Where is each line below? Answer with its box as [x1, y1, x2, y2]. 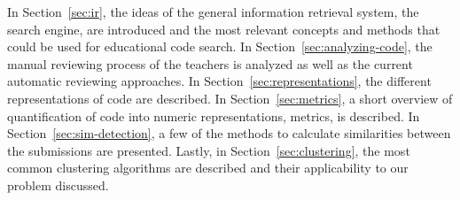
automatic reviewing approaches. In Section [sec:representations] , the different [7, 72, 432, 90]
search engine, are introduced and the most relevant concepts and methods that [7, 19, 441, 38]
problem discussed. [7, 175, 109, 194]
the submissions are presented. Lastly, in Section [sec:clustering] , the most [7, 141, 410, 159]
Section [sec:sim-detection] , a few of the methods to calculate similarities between [7, 124, 451, 142]
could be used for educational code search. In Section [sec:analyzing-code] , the [7, 37, 433, 56]
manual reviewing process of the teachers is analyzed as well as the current [7, 54, 413, 73]
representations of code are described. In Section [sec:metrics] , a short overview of [7, 88, 453, 107]
